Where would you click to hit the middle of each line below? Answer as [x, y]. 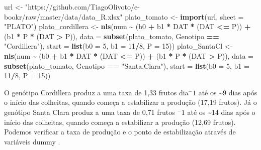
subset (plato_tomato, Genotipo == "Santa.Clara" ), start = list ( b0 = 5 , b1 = [127, 65]
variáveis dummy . [32, 141]
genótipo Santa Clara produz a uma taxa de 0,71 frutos [90, 112]
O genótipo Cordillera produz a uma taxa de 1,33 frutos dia [96, 92]
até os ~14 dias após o [221, 112]
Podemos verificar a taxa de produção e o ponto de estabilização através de [120, 132]
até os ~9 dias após [228, 92]
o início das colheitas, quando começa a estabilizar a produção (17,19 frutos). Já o [130, 102]
